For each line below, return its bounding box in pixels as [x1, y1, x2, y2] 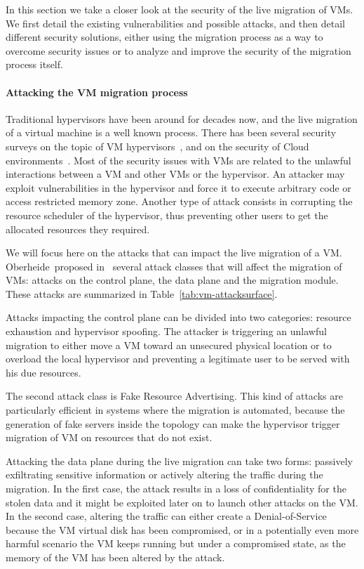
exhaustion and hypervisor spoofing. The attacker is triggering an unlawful [6, 324, 327, 339]
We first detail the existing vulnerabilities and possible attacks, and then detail [6, 15, 345, 30]
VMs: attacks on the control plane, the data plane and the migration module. [6, 273, 339, 287]
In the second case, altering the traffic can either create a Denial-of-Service [6, 509, 327, 523]
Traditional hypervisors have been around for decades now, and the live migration [6, 111, 358, 126]
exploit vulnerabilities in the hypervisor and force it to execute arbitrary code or [6, 180, 351, 195]
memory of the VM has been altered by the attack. [6, 549, 225, 564]
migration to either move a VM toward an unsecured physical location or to [6, 337, 332, 352]
